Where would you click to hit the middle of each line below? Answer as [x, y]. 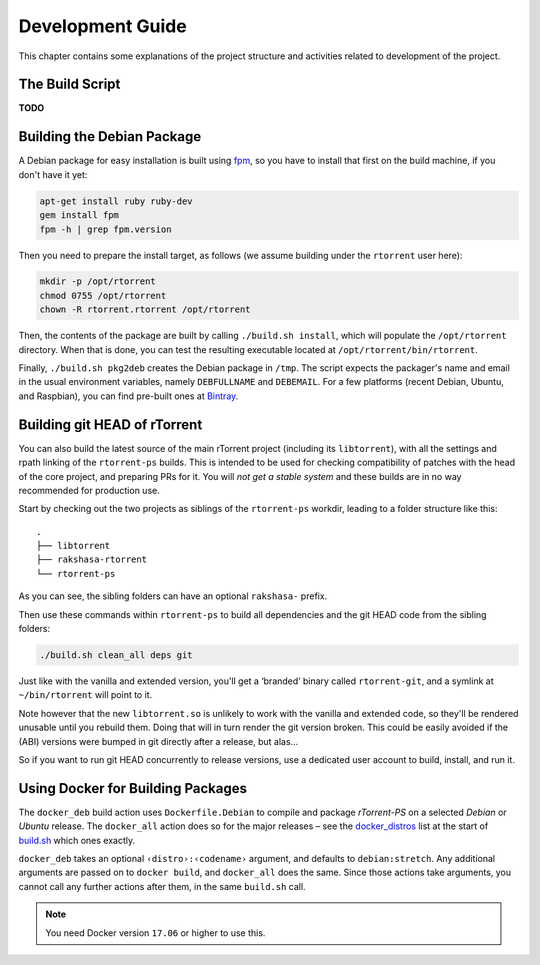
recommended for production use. [89, 490]
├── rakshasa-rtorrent [92, 559]
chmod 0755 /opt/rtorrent [103, 295]
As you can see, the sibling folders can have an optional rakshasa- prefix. [173, 596]
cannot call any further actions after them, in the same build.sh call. [162, 886]
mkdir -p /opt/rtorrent [98, 281]
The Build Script [69, 84]
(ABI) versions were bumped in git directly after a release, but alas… [158, 741]
